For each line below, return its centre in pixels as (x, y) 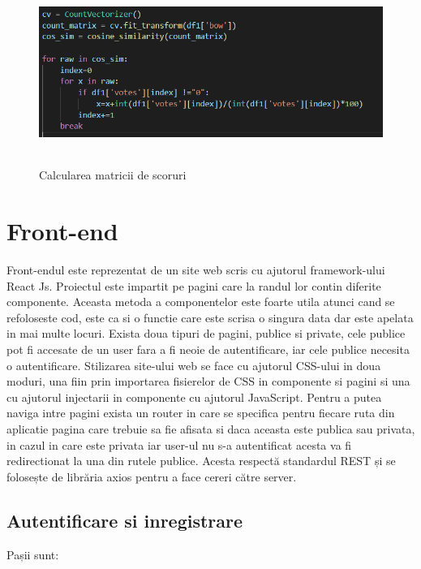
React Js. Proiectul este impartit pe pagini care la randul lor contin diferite (194, 285)
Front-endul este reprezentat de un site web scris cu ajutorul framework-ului (196, 270)
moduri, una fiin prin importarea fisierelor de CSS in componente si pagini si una (208, 381)
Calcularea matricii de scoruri (113, 175)
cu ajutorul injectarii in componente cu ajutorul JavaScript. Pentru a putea (194, 397)
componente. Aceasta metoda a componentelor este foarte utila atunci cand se (201, 302)
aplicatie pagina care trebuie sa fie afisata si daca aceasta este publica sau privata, (211, 429)
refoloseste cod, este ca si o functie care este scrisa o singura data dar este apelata (210, 317)
